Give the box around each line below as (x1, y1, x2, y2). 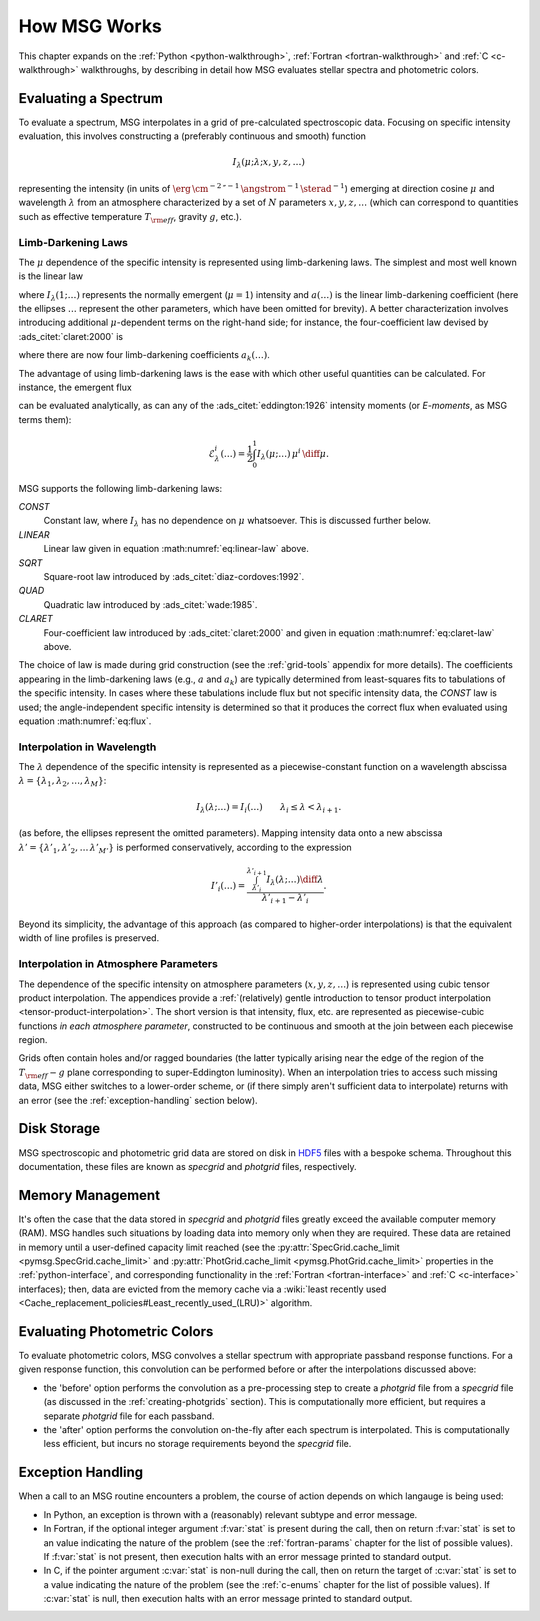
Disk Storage (18, 1120, 101, 1137)
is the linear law (18, 270, 84, 282)
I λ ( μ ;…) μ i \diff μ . (256, 446, 330, 462)
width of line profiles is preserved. (18, 932, 160, 944)
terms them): (18, 413, 72, 425)
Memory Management (18, 1186, 160, 1204)
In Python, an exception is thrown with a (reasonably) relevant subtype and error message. (43, 1508, 418, 1520)
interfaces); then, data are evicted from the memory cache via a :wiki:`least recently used (18, 1283, 387, 1295)
